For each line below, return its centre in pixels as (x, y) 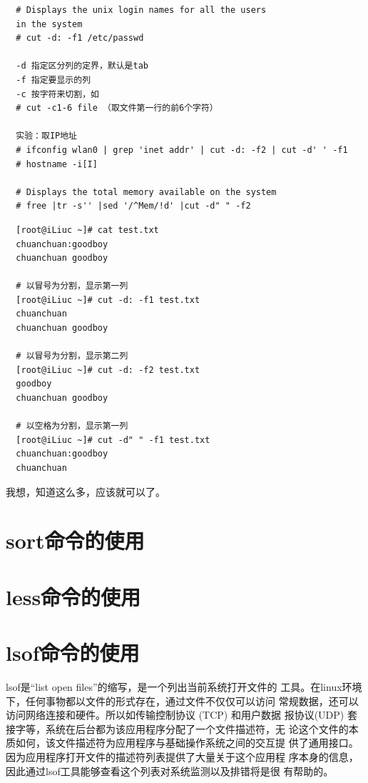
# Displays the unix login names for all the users (141, 10)
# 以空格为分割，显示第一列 (72, 426)
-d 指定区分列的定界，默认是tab (82, 66)
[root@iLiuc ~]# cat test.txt (87, 230)
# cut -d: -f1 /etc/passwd (80, 38)
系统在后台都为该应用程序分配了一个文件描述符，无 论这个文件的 (197, 728)
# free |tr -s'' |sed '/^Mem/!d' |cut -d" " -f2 (133, 206)
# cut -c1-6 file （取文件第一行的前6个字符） (117, 108)
